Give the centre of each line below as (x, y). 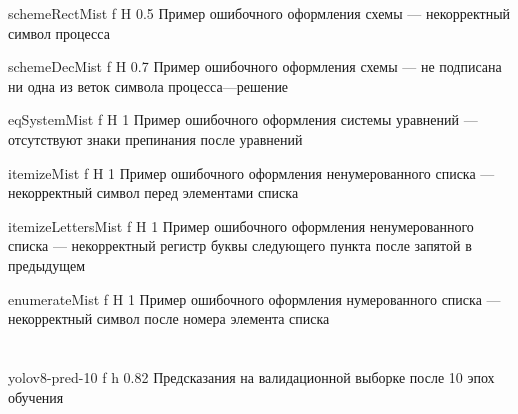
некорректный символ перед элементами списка (153, 192)
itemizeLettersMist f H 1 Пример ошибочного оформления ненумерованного (241, 225)
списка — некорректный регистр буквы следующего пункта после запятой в (240, 245)
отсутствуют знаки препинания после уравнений (155, 138)
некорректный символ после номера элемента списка (169, 318)
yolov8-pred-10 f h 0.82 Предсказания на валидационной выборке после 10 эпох (251, 376)
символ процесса (59, 32)
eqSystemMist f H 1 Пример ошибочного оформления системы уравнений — (243, 119)
